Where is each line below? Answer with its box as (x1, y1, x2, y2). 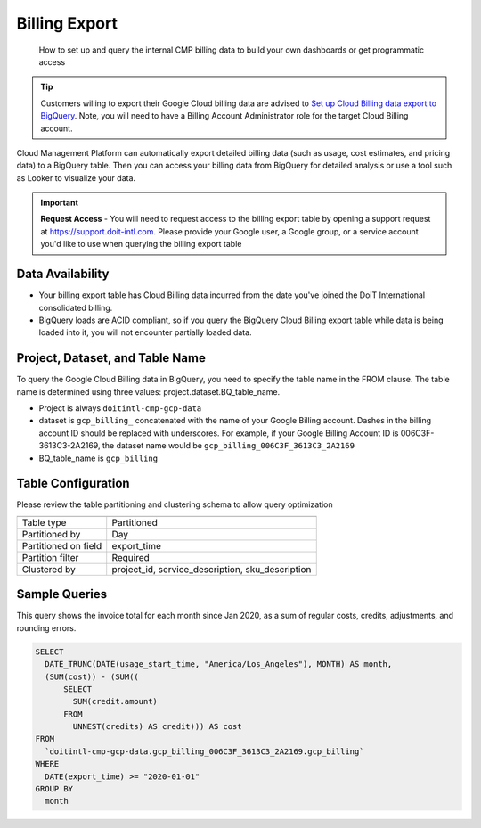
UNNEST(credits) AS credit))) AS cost (72, 722, 242, 732)
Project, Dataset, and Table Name (16, 350, 207, 365)
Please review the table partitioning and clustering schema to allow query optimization (16, 499, 333, 510)
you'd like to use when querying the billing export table (40, 239, 242, 250)
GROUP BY (35, 784, 74, 794)
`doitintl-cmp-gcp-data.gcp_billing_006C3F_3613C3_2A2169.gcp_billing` (45, 746, 364, 757)
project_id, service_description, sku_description (111, 562, 312, 575)
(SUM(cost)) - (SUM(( (45, 671, 140, 682)
